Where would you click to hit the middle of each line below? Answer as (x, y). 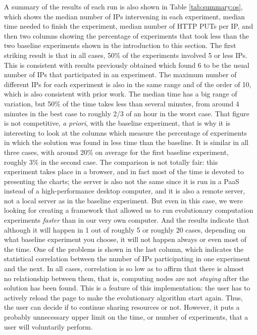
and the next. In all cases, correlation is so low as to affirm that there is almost (124, 268)
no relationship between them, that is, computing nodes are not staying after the (127, 278)
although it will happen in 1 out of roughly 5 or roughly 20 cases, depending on (125, 229)
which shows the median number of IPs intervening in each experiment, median (125, 16)
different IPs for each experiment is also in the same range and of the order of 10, (128, 84)
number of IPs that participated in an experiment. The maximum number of (120, 74)
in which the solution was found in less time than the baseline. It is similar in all (126, 142)
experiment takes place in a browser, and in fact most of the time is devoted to (124, 171)
